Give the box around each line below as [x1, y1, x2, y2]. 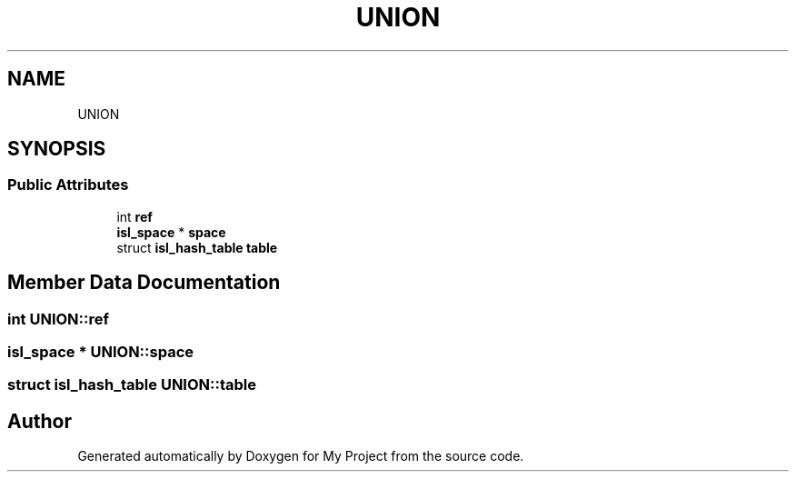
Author [7, 409, 72, 433]
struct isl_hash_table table [116, 239, 278, 255]
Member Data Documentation [7, 271, 281, 294]
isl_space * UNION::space [7, 343, 194, 362]
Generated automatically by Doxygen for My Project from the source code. [77, 448, 524, 464]
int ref [116, 208, 153, 225]
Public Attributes [7, 175, 129, 195]
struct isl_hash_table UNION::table [7, 375, 257, 394]
